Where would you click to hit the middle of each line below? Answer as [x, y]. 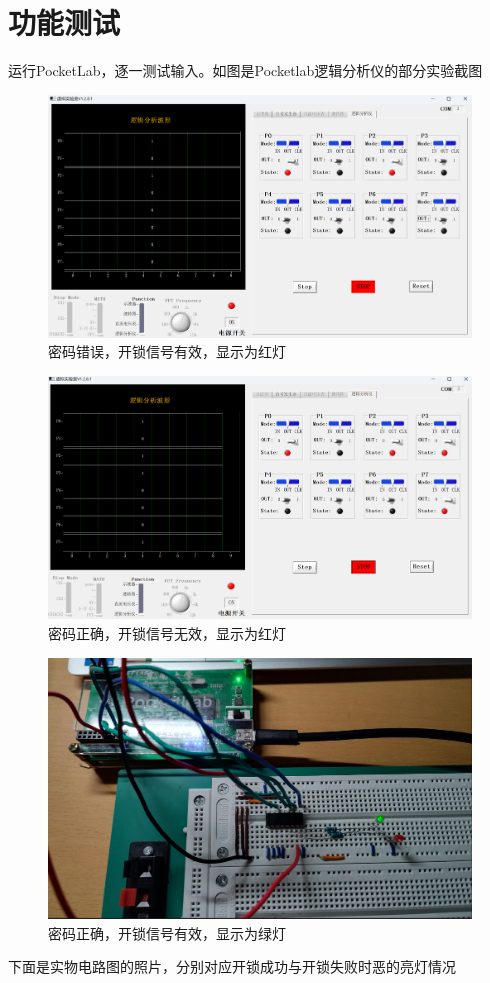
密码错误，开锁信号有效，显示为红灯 [167, 351]
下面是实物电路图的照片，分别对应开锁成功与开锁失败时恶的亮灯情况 [232, 966]
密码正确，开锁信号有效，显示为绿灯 [167, 932]
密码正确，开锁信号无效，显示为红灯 [167, 633]
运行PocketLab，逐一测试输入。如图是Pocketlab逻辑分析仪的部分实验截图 [245, 70]
